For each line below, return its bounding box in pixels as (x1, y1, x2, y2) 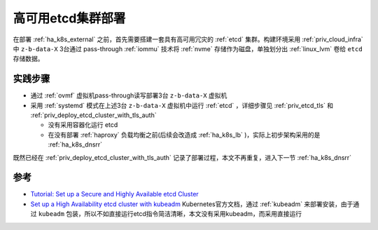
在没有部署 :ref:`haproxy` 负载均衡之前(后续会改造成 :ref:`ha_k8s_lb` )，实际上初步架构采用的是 (48, 130, 321, 139)
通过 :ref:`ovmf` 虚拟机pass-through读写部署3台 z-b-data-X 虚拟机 (30, 91, 227, 100)
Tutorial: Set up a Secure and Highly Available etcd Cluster (30, 190, 199, 198)
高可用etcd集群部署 (13, 11, 126, 26)
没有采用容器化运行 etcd (48, 121, 118, 129)
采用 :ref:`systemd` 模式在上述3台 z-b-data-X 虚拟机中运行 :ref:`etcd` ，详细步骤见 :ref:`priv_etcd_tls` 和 (30, 101, 334, 109)
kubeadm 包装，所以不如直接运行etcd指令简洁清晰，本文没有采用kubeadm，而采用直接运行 (38, 210, 302, 218)
